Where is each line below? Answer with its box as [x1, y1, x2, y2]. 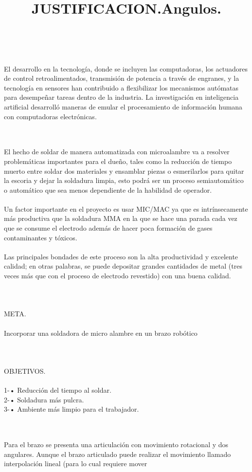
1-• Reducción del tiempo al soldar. [4, 385, 111, 395]
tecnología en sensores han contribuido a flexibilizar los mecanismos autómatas [4, 82, 239, 92]
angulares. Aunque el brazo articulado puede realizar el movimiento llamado [4, 449, 231, 459]
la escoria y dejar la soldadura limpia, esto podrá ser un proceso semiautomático [4, 175, 244, 185]
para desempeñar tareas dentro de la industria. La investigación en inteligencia [4, 92, 239, 102]
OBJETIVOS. [4, 365, 46, 376]
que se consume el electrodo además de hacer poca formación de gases [4, 223, 213, 233]
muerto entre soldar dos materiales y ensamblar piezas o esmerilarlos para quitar [4, 165, 244, 176]
